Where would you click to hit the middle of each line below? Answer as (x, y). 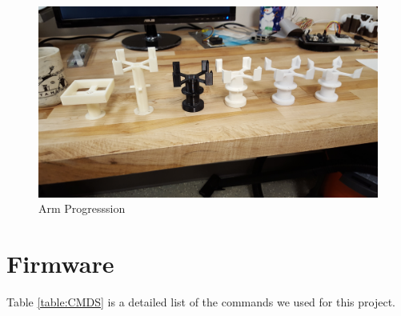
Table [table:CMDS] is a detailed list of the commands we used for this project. (201, 301)
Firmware (60, 263)
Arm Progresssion (82, 208)
